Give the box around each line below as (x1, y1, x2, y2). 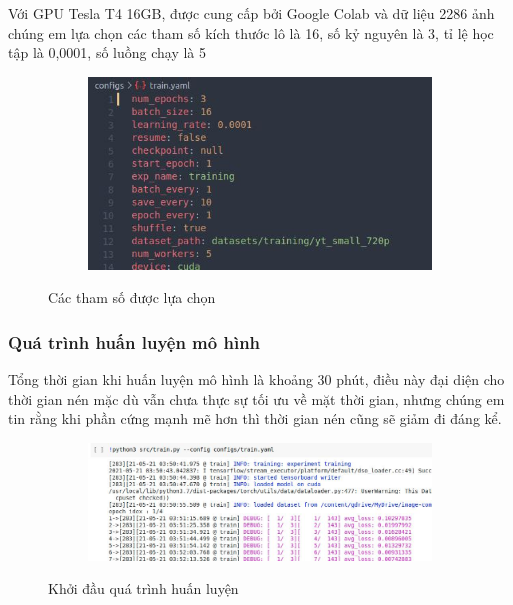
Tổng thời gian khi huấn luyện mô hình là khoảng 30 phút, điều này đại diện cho (8, 369, 505, 390)
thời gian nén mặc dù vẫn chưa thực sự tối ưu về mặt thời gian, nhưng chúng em (8, 388, 505, 409)
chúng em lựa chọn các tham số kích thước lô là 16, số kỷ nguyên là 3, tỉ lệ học (8, 22, 494, 43)
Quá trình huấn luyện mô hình (8, 329, 261, 354)
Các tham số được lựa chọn (48, 287, 216, 308)
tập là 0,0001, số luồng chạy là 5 (8, 42, 207, 63)
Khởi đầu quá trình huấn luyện (48, 578, 239, 599)
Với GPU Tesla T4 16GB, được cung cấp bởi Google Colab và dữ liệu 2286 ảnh (8, 3, 495, 23)
